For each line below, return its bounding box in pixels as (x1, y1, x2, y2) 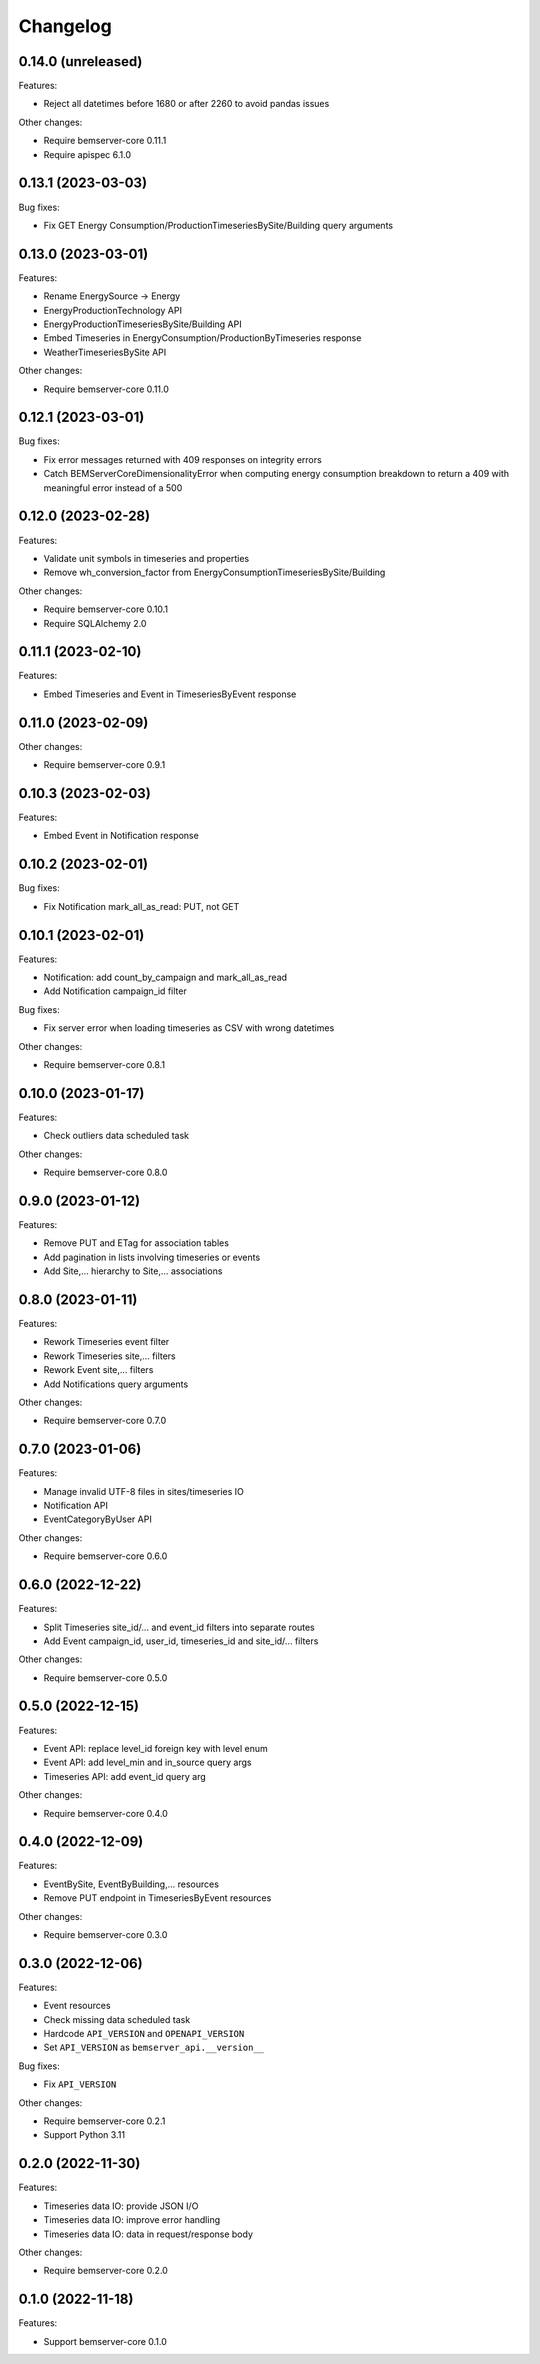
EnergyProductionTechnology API (43, 304, 182, 316)
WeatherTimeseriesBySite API (43, 346, 167, 358)
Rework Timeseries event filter (43, 1336, 170, 1348)
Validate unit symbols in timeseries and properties (43, 552, 250, 564)
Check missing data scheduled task (43, 2013, 191, 2025)
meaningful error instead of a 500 (43, 481, 183, 494)
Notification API (43, 1500, 109, 1512)
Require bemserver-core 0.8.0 (43, 1166, 168, 1179)
